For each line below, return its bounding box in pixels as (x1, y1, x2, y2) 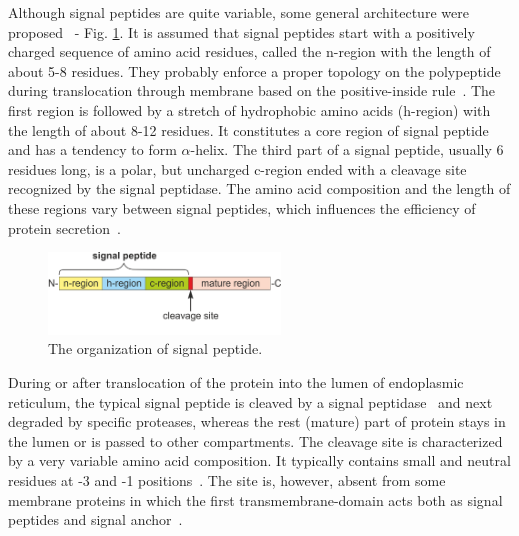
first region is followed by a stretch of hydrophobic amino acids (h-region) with (8, 99, 491, 120)
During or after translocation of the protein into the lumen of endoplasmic (8, 371, 464, 392)
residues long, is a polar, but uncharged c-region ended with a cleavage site (8, 158, 467, 179)
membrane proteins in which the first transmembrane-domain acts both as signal (8, 489, 503, 510)
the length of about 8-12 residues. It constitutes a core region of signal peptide (8, 119, 489, 140)
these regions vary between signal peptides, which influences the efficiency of (8, 197, 476, 218)
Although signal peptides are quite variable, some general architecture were (8, 2, 469, 22)
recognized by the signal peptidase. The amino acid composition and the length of (8, 178, 511, 199)
